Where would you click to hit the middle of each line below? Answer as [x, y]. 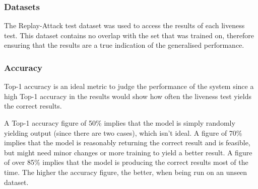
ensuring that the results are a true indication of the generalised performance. [124, 45]
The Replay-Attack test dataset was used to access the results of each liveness [124, 25]
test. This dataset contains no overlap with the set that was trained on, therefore [129, 35]
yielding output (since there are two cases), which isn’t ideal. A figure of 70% [123, 132]
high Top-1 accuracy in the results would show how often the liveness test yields [128, 96]
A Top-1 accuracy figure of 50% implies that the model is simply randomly [120, 123]
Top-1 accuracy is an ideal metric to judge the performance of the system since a [129, 86]
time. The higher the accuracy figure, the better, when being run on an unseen [126, 172]
